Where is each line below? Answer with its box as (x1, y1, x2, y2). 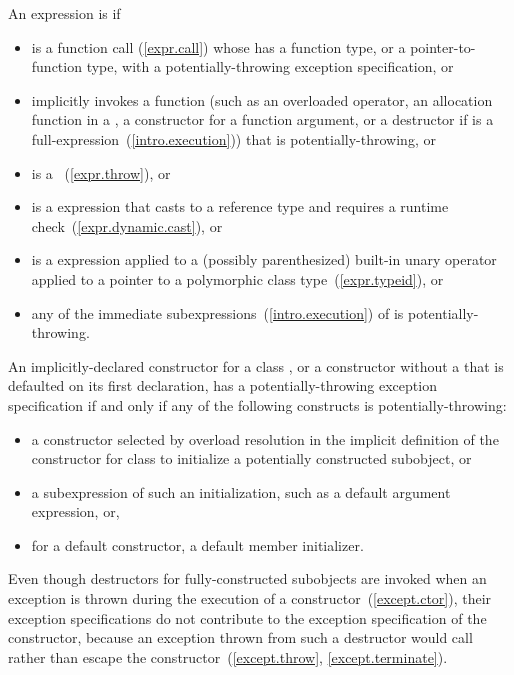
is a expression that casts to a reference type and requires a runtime (31, 196, 449, 217)
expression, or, (31, 501, 120, 522)
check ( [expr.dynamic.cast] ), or (31, 215, 223, 236)
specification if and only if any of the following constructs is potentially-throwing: (8, 394, 507, 415)
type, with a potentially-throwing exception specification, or (86, 56, 454, 77)
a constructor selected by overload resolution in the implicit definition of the (31, 428, 499, 449)
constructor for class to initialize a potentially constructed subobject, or (31, 448, 472, 469)
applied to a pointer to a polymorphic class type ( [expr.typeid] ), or (31, 268, 444, 289)
